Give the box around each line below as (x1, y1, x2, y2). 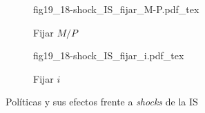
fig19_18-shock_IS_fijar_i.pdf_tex (33, 48, 184, 63)
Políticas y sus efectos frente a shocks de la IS (6, 94, 198, 109)
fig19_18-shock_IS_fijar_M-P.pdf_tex (33, 2, 199, 16)
